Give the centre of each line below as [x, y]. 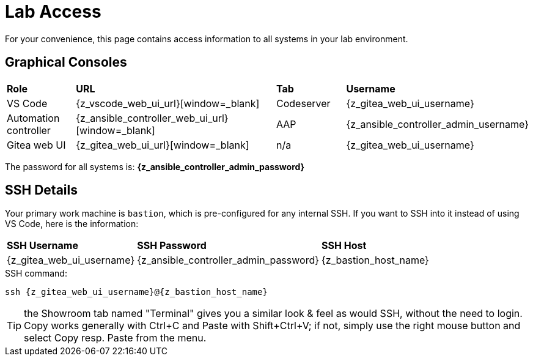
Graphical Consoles [66, 62]
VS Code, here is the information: [72, 224]
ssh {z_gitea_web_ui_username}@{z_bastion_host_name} [136, 292]
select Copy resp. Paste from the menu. [115, 338]
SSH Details [41, 190]
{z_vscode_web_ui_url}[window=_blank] [168, 103]
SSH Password [172, 246]
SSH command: [36, 274]
